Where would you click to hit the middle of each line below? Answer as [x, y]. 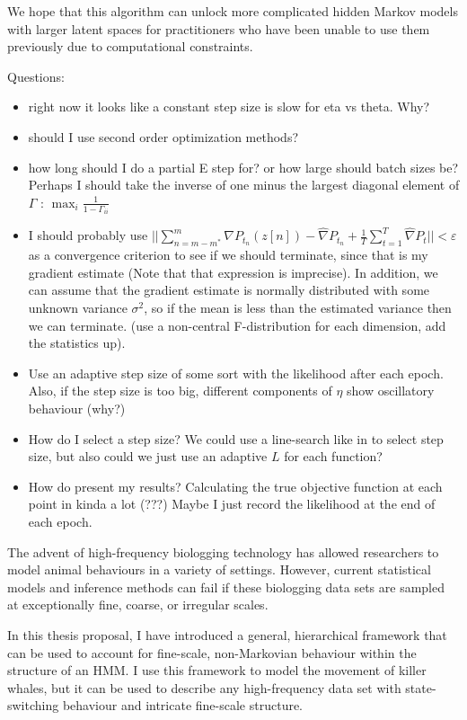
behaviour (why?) [77, 408]
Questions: [36, 76]
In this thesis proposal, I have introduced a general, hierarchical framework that [227, 634]
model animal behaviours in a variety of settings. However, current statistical [219, 569]
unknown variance [78, 308]
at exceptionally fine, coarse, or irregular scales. [138, 604]
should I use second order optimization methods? [163, 136]
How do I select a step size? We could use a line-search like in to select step [236, 438]
